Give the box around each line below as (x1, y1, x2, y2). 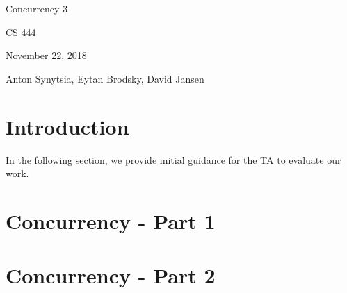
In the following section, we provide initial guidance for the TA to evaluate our (6, 152, 341, 167)
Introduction (6, 112, 129, 140)
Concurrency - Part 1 (6, 206, 216, 235)
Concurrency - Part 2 (6, 261, 216, 290)
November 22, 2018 (6, 48, 87, 62)
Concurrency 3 (6, 1, 68, 15)
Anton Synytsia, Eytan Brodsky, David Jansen (6, 71, 204, 85)
